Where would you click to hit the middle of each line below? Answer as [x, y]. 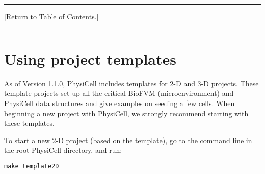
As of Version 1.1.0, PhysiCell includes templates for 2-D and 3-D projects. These [131, 83]
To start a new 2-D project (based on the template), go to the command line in [128, 140]
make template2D [32, 166]
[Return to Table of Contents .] [51, 16]
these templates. [29, 123]
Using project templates [90, 59]
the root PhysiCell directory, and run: [63, 150]
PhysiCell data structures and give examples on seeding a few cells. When [120, 103]
